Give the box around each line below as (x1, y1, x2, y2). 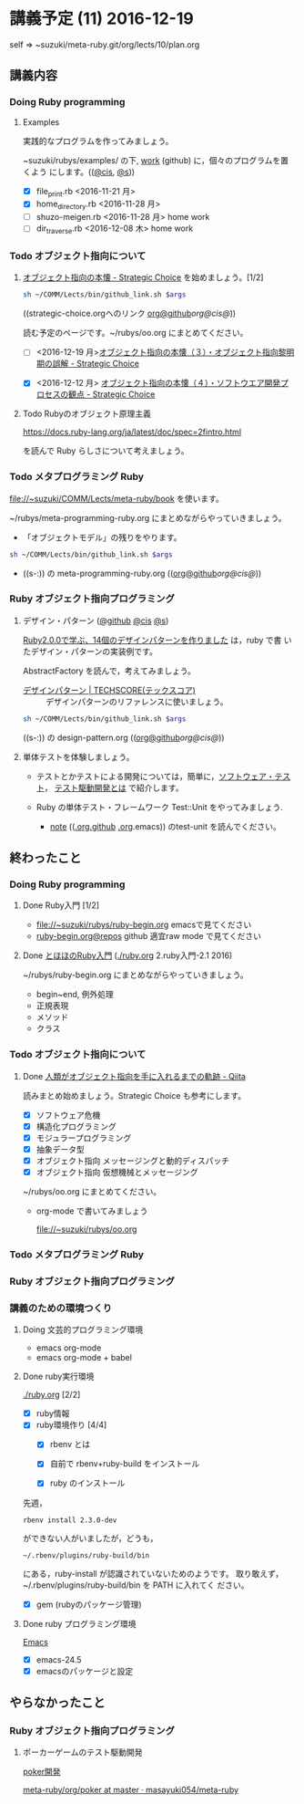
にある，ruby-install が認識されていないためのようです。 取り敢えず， (22, 1568, 284, 1579)
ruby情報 (35, 1408, 70, 1419)
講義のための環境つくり (9, 1301, 112, 1314)
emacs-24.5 (35, 1653, 82, 1665)
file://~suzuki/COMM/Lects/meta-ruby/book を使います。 (9, 493, 225, 504)
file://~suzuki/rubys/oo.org (35, 1224, 137, 1235)
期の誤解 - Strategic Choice (35, 358, 139, 370)
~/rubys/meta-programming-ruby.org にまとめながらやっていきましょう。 (9, 512, 287, 523)
